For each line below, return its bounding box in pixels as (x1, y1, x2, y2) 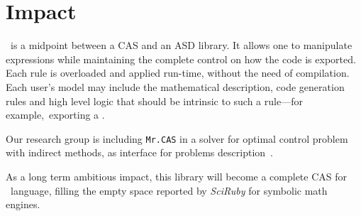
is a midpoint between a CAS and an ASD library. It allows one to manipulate (10, 38, 352, 53)
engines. (6, 197, 40, 212)
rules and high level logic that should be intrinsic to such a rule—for (6, 93, 303, 108)
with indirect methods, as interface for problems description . (6, 145, 273, 160)
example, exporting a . (6, 107, 105, 122)
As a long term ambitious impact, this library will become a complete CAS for (6, 168, 348, 183)
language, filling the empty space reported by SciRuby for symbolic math (10, 183, 328, 198)
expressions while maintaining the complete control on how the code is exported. (6, 51, 356, 66)
